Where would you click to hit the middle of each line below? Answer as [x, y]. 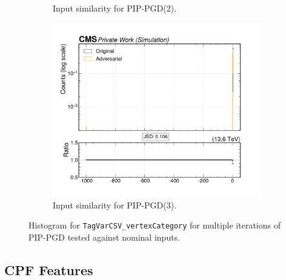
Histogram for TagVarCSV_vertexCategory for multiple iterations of [155, 225]
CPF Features [49, 269]
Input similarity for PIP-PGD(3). [115, 205]
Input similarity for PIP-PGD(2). [115, 8]
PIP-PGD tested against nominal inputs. [105, 237]
